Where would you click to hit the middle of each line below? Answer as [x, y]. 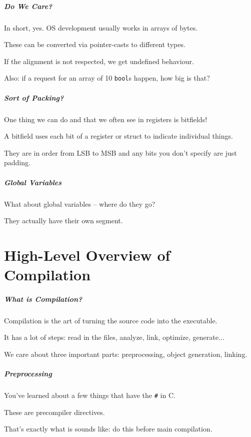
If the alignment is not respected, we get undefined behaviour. [99, 61]
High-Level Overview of [87, 255]
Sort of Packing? [34, 97]
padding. [17, 162]
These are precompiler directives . [54, 412]
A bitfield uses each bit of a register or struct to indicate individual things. [118, 136]
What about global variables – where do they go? [80, 203]
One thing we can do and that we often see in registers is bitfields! [106, 119]
